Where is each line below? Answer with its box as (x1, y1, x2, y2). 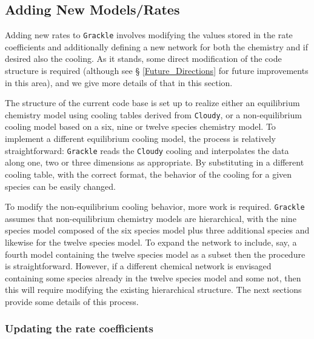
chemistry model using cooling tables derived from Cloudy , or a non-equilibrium (5, 108, 302, 121)
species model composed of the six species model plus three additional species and (5, 224, 310, 237)
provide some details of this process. (5, 295, 139, 307)
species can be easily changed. (5, 180, 116, 192)
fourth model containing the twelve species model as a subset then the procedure (5, 247, 306, 260)
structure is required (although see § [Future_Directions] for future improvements (5, 64, 309, 77)
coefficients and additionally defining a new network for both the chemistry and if (5, 40, 309, 53)
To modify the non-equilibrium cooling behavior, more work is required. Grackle (5, 200, 305, 213)
